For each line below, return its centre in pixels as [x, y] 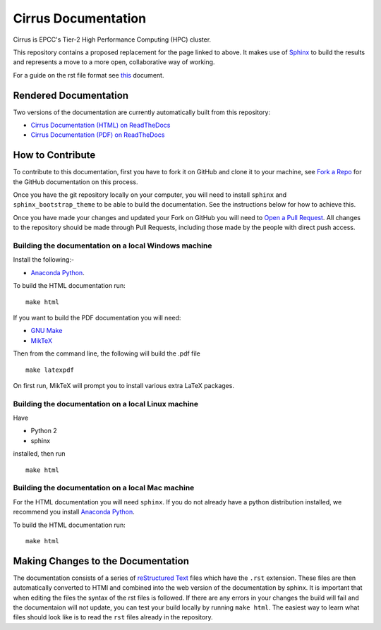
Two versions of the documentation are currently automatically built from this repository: [142, 112]
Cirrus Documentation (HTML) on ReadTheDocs [101, 125]
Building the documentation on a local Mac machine [104, 488]
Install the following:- [43, 260]
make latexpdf [50, 370]
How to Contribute [54, 155]
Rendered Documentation [71, 95]
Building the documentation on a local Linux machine [106, 404]
